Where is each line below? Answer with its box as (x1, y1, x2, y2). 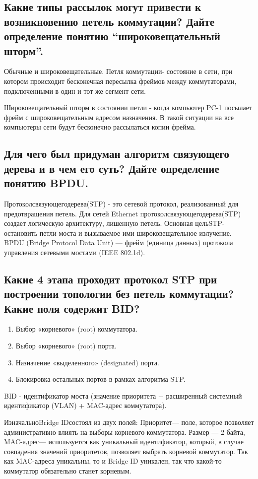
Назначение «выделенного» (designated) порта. (15, 357, 159, 367)
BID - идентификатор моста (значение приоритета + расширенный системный (4, 390, 242, 401)
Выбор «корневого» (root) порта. (15, 341, 117, 351)
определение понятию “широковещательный (4, 28, 220, 44)
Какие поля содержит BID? (4, 300, 140, 316)
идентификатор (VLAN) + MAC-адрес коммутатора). (4, 400, 167, 411)
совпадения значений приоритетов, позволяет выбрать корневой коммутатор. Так (4, 446, 248, 456)
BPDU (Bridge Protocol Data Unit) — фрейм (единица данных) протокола (4, 237, 233, 248)
